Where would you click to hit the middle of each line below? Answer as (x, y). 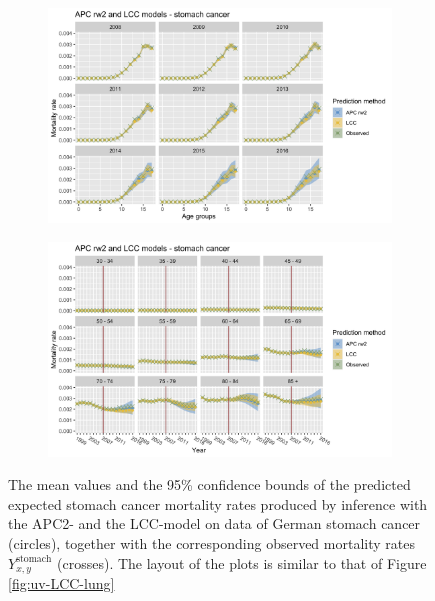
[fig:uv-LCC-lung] (61, 583)
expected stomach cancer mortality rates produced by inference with (218, 503)
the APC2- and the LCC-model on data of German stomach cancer (214, 523)
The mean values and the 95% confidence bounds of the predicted (209, 484)
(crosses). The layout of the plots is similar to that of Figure (242, 562)
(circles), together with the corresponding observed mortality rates (211, 542)
